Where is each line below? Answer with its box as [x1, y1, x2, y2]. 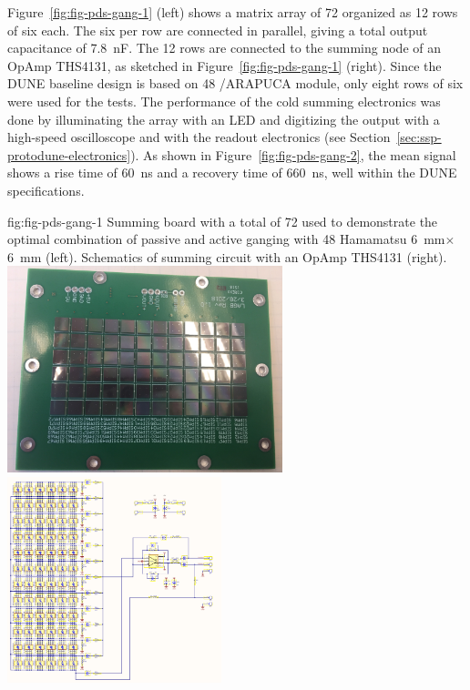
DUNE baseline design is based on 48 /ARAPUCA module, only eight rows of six [7, 74, 464, 93]
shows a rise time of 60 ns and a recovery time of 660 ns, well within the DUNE [7, 163, 457, 182]
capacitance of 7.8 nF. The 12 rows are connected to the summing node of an [7, 38, 441, 57]
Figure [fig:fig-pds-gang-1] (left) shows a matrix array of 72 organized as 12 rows [7, 3, 458, 21]
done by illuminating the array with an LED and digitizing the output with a [7, 109, 440, 128]
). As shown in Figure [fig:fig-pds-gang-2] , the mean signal [130, 145, 456, 164]
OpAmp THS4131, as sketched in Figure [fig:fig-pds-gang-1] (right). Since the [7, 56, 442, 75]
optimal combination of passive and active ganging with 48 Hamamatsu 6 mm [7, 229, 445, 249]
